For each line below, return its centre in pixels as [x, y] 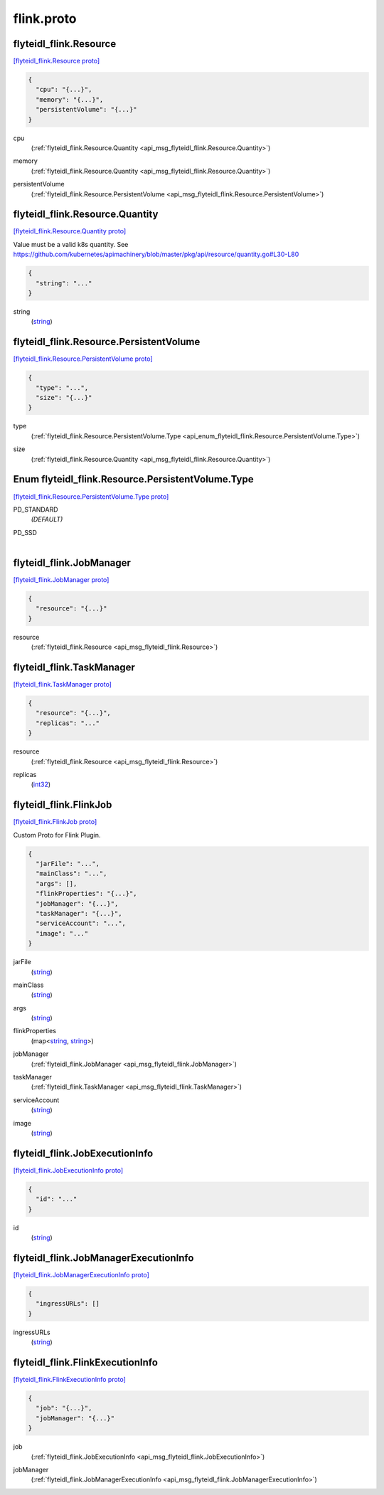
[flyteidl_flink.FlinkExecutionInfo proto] [69, 1379]
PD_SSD [25, 532]
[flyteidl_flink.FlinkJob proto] [55, 822]
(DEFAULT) [47, 519]
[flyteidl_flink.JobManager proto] [61, 579]
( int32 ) [41, 785]
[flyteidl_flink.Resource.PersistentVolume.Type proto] [91, 496]
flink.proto [45, 19]
